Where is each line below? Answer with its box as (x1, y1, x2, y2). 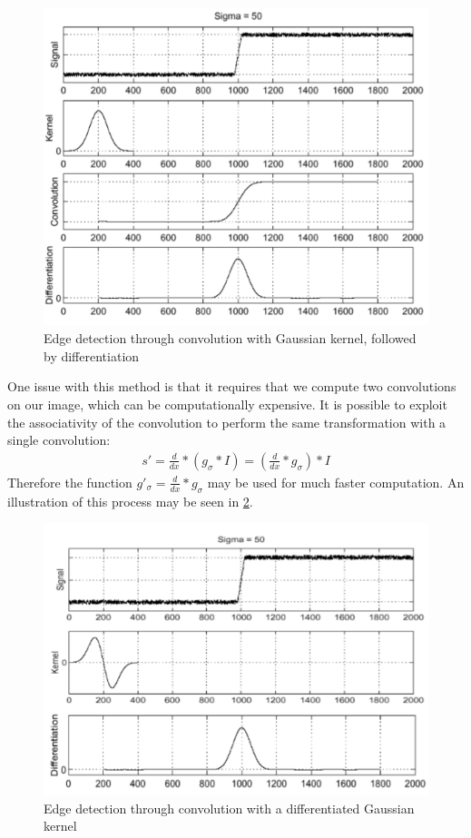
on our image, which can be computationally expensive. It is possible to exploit (7, 395, 447, 414)
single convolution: (7, 430, 111, 449)
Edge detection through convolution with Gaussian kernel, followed (44, 329, 417, 348)
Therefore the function (7, 472, 132, 491)
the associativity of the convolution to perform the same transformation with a (7, 412, 446, 431)
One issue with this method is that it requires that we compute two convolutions (7, 377, 456, 396)
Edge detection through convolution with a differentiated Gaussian (44, 798, 415, 817)
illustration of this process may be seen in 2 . (7, 491, 253, 510)
